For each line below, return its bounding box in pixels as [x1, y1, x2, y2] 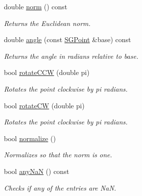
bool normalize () [4, 133, 56, 143]
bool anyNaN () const [4, 166, 70, 176]
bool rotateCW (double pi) [4, 100, 85, 110]
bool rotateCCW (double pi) [4, 67, 90, 77]
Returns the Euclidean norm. [4, 18, 91, 28]
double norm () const [4, 1, 68, 11]
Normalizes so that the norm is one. [4, 149, 112, 160]
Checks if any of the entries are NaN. [4, 182, 117, 193]
